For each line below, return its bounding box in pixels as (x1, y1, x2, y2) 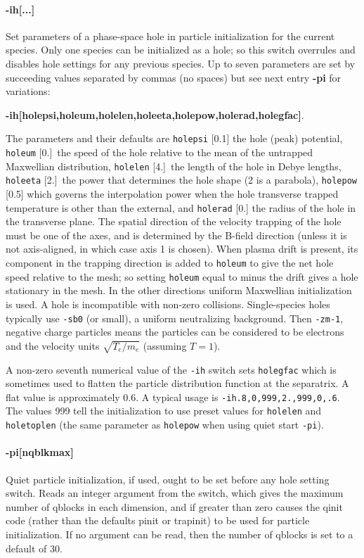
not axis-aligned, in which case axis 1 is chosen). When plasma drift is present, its (6, 241, 358, 256)
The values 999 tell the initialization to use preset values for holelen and (6, 403, 322, 418)
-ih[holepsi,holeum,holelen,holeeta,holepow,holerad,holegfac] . (6, 107, 304, 122)
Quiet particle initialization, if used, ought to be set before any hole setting (6, 471, 330, 486)
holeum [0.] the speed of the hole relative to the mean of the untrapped (6, 145, 313, 160)
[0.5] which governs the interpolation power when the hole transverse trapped (6, 186, 339, 201)
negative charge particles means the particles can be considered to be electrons (6, 324, 344, 339)
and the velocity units (6, 338, 100, 353)
